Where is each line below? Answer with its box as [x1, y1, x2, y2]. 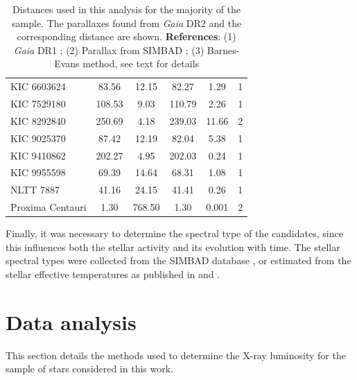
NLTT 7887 [10, 182, 60, 197]
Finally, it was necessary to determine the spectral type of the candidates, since [6, 226, 343, 241]
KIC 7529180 [10, 96, 66, 111]
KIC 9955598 [10, 165, 66, 180]
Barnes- [207, 42, 240, 57]
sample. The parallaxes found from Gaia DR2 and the [12, 15, 242, 30]
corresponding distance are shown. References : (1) [17, 29, 236, 44]
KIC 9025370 [10, 130, 66, 145]
